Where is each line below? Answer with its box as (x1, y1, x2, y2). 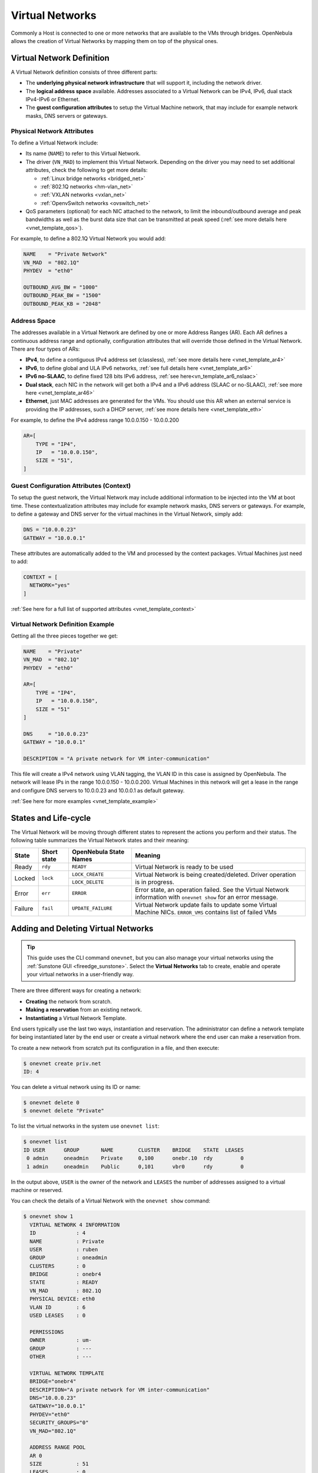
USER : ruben (29, 1246, 98, 1253)
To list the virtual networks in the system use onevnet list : (11, 1122, 160, 1129)
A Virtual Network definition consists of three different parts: (11, 68, 158, 75)
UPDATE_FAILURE (71, 905, 113, 911)
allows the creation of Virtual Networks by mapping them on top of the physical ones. (11, 37, 218, 44)
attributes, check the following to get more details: (25, 167, 148, 174)
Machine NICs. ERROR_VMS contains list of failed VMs (135, 908, 277, 916)
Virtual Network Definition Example (11, 620, 115, 628)
